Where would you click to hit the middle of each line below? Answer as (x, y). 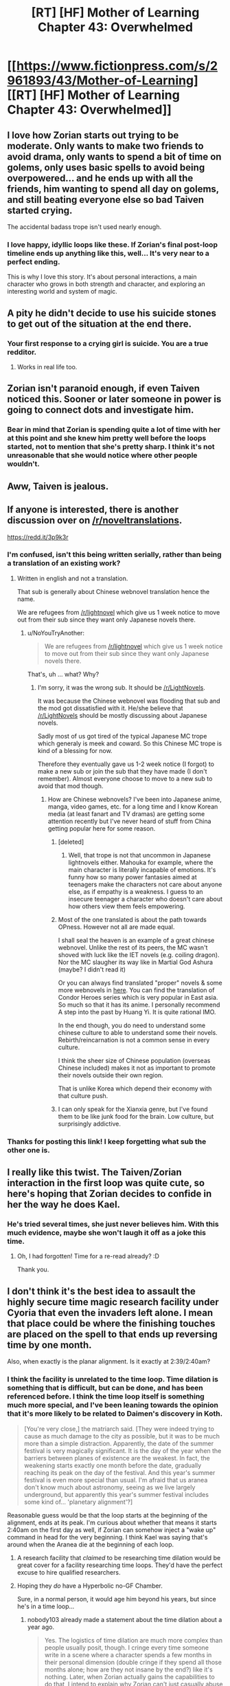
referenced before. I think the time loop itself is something (106, 1397)
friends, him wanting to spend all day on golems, (113, 189)
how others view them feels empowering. (127, 906)
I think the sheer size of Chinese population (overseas (134, 1060)
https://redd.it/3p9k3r (38, 537)
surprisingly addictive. (90, 1124)
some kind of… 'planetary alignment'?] (78, 1502)
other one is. (28, 1150)
